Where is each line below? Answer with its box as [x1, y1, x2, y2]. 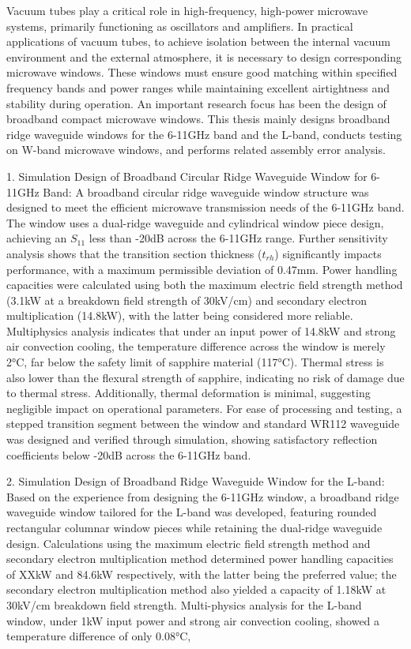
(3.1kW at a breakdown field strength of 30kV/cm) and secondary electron [6, 291, 368, 308]
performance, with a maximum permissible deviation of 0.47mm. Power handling [6, 261, 398, 277]
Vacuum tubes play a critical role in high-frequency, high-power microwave [6, 2, 368, 18]
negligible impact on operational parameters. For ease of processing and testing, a [6, 400, 402, 416]
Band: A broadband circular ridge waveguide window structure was [43, 183, 369, 200]
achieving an [6, 230, 67, 246]
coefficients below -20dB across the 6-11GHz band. [6, 446, 251, 463]
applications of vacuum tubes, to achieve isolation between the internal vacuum [6, 33, 390, 50]
